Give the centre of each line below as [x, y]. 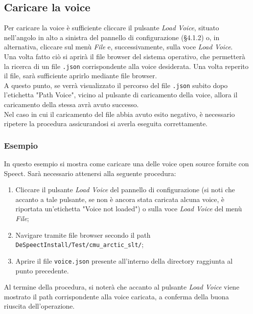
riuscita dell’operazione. [39, 306]
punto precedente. [42, 270]
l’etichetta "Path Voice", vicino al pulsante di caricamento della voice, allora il [121, 95]
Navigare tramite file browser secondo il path [83, 235]
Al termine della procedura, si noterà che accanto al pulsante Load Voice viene [122, 287]
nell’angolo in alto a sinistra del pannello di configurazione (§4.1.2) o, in [112, 37]
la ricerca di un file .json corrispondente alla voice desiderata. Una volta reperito [126, 66]
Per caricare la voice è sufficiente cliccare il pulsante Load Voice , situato [112, 28]
